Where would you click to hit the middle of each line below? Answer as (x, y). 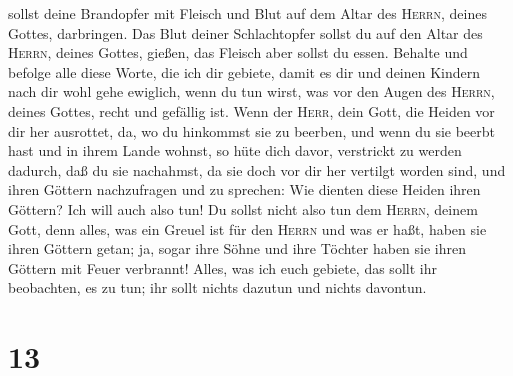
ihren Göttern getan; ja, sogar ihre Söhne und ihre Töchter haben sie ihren (237, 248)
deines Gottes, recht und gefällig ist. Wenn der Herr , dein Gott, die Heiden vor (251, 110)
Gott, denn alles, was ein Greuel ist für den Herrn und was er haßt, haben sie (247, 228)
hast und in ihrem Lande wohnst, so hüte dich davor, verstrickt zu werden (235, 150)
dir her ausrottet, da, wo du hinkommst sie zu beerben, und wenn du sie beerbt (252, 130)
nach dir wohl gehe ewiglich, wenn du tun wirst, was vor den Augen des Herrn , (251, 91)
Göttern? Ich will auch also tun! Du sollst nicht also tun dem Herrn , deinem (243, 208)
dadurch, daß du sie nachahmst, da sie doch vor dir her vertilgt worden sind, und (257, 169)
